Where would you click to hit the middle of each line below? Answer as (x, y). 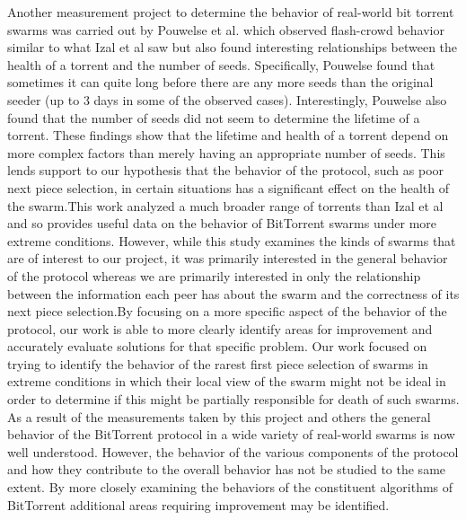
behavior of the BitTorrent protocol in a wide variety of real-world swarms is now (231, 434)
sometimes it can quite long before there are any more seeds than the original (220, 82)
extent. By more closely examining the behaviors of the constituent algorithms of (230, 487)
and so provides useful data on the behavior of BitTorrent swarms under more (222, 223)
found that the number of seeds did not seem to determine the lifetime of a (214, 117)
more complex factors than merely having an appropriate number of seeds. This (226, 152)
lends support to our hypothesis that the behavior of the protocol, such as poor (226, 170)
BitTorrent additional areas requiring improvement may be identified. (198, 504)
